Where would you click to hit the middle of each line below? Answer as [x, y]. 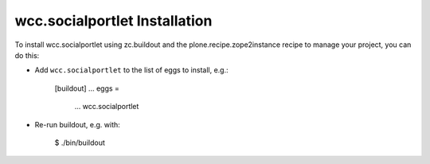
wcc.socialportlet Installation [113, 21]
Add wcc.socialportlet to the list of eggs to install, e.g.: [131, 70]
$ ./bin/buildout [80, 143]
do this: [27, 55]
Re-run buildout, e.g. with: [78, 124]
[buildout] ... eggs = [87, 88]
